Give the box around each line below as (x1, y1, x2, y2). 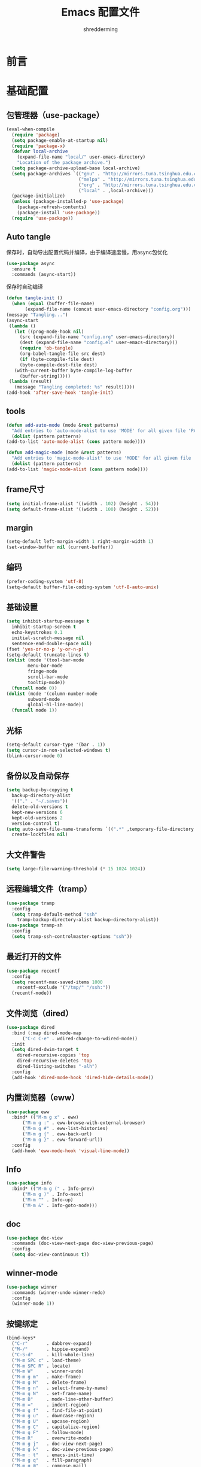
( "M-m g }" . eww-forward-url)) (22, 1137, 103, 1143)
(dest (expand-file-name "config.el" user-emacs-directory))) (19, 339, 178, 346)
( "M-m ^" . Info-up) (22, 1196, 74, 1203)
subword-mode (28, 696, 60, 702)
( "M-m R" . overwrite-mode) (11, 1435, 93, 1441)
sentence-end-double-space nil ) (11, 640, 93, 646)
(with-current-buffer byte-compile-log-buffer (14, 367, 133, 373)
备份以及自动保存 (6, 771, 69, 781)
